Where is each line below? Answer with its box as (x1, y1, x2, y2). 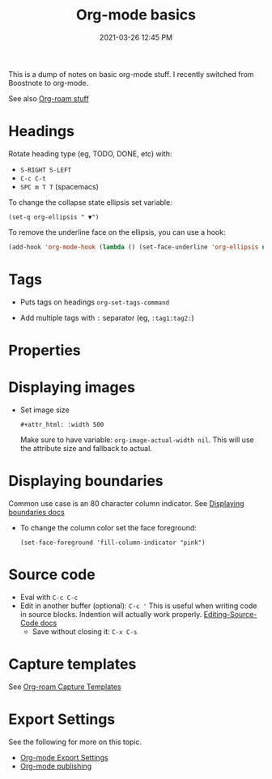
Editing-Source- (203, 609, 257, 619)
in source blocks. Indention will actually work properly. (19, 609, 202, 619)
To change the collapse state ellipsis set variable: (8, 197, 172, 207)
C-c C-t (19, 174, 46, 183)
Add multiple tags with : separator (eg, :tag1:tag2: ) (19, 313, 194, 322)
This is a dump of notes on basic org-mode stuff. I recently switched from (8, 69, 254, 79)
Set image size (19, 405, 70, 415)
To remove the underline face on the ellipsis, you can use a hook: (8, 227, 226, 236)
